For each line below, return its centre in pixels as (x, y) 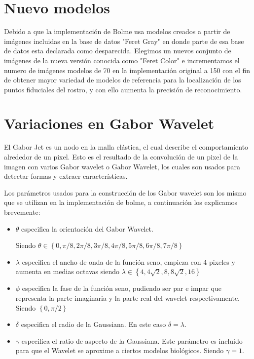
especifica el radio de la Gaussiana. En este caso (93, 324)
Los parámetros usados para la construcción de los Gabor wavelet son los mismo (125, 192)
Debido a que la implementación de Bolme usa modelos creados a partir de (117, 31)
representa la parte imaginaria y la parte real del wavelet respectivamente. (128, 298)
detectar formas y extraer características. (66, 176)
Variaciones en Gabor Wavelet (109, 123)
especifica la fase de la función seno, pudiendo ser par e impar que (122, 288)
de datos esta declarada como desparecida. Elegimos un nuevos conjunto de (118, 51)
